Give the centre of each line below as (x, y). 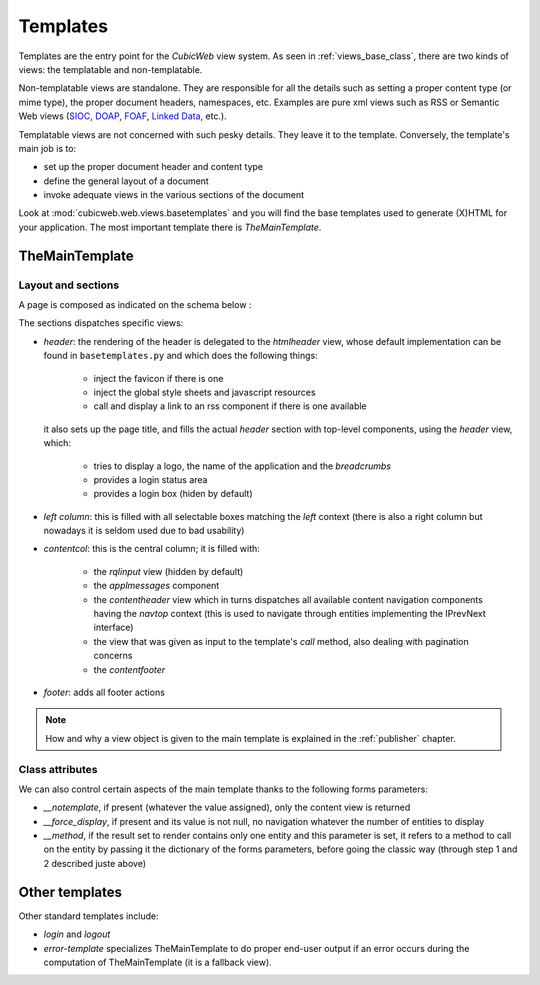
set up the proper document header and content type (153, 167)
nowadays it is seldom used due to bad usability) (144, 531)
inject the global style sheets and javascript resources (204, 392)
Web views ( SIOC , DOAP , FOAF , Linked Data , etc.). (122, 116)
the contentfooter (129, 669)
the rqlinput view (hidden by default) (168, 571)
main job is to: (47, 148)
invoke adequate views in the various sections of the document (174, 195)
